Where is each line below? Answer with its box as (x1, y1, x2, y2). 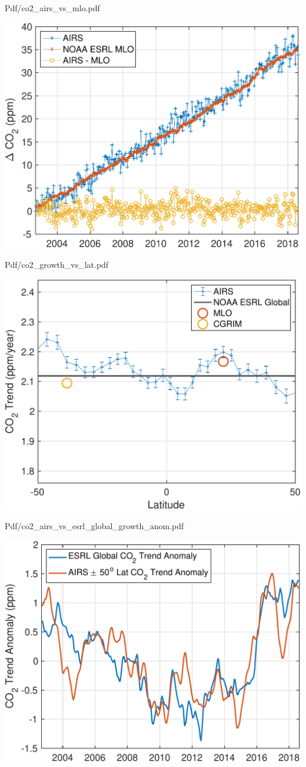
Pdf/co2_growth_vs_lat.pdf (5, 258, 109, 271)
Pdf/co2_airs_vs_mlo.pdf (5, 2, 100, 14)
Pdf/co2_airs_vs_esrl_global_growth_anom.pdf (5, 520, 184, 532)
